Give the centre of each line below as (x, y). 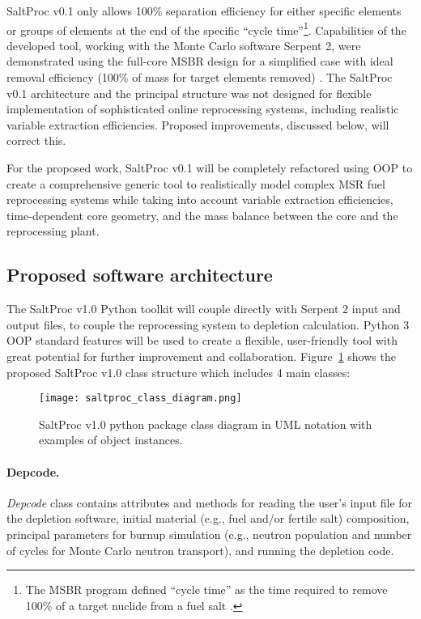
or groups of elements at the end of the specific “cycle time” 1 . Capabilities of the (206, 28)
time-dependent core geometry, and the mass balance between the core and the (202, 215)
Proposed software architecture (140, 275)
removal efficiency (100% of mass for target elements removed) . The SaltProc (200, 77)
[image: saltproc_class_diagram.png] (140, 399)
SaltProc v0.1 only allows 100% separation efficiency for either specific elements (204, 11)
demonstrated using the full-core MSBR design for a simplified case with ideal (200, 61)
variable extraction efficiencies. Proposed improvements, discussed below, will (198, 124)
